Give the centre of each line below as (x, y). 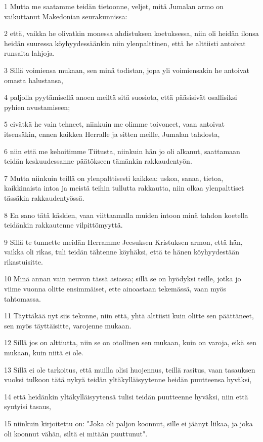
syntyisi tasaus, (28, 406)
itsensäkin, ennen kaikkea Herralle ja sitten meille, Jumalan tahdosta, (112, 134)
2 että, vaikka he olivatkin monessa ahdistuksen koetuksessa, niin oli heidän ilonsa (131, 33)
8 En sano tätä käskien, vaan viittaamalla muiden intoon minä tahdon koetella (126, 215)
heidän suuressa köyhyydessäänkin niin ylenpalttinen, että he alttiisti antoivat (125, 43)
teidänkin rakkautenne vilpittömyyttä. (63, 225)
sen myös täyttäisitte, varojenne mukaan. (68, 325)
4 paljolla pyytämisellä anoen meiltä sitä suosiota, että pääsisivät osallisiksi (121, 97)
